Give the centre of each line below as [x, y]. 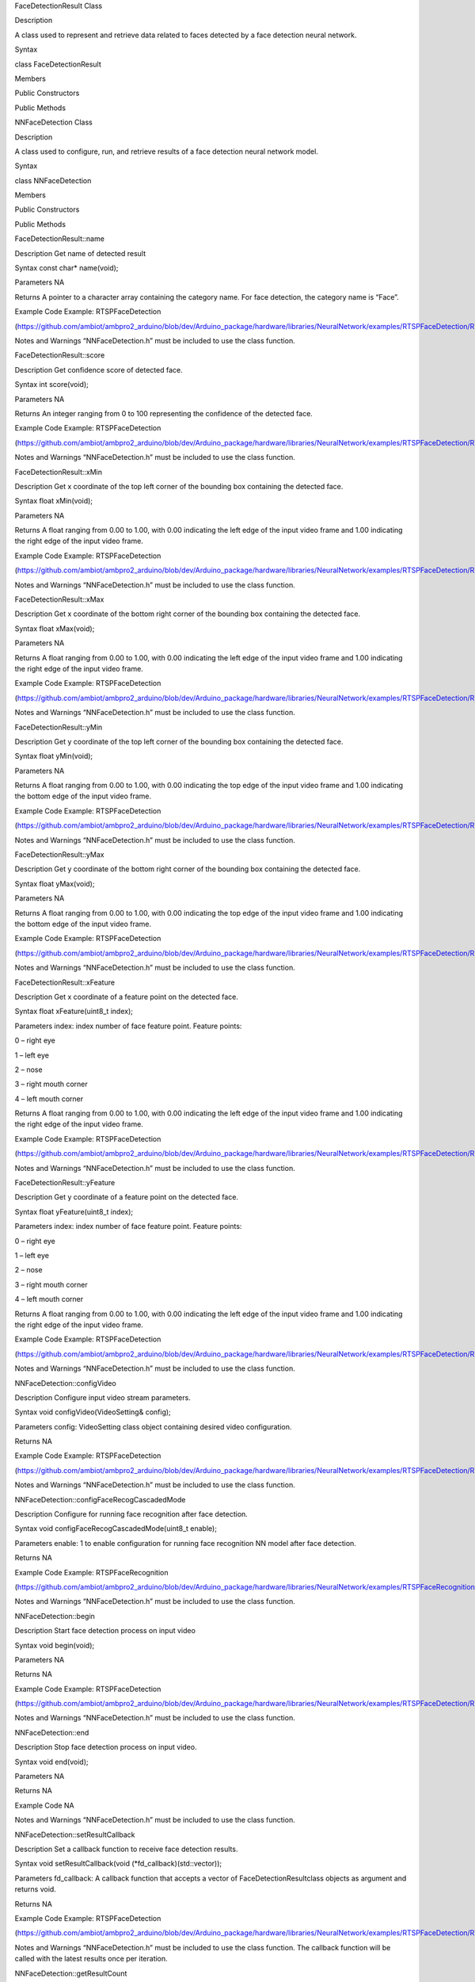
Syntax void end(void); [51, 1762]
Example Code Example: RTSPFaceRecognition [91, 1572]
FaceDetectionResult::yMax [59, 855]
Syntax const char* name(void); [66, 268]
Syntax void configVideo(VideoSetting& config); [93, 1412]
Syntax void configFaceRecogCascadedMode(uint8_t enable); [116, 1529]
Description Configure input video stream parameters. [103, 1397]
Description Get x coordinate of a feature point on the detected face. [127, 997]
